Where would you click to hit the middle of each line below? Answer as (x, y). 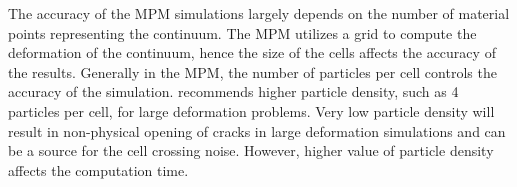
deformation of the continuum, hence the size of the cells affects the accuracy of (252, 52)
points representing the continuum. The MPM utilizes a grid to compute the (242, 32)
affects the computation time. (98, 169)
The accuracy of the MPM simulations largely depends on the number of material (259, 13)
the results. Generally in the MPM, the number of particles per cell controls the (252, 71)
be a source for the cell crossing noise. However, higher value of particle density (251, 150)
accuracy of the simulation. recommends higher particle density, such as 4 (233, 91)
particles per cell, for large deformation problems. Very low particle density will (251, 110)
